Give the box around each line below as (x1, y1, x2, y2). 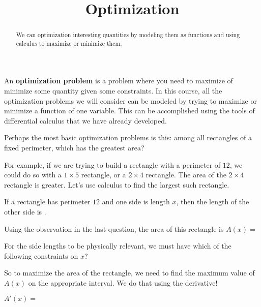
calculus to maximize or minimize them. (16, 39, 122, 47)
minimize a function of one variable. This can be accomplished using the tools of (4, 105, 255, 116)
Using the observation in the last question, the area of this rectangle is (4, 223, 224, 234)
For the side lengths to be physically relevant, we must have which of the (4, 240, 231, 251)
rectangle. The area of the (146, 169, 226, 180)
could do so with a (4, 169, 62, 180)
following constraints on (4, 250, 78, 261)
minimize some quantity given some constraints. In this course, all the (4, 85, 222, 96)
